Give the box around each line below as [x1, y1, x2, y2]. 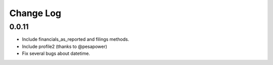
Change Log [9, 8, 62, 19]
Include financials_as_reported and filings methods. [22, 36, 129, 42]
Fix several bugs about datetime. [22, 50, 90, 56]
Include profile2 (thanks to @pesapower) [22, 43, 107, 49]
